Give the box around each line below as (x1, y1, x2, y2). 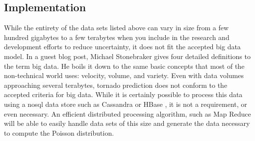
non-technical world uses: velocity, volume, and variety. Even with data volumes (4, 70, 244, 81)
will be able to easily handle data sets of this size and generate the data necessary (4, 118, 250, 128)
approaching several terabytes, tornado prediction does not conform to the (4, 80, 228, 90)
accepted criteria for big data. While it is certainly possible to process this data (4, 89, 243, 100)
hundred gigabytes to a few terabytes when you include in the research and (4, 32, 229, 42)
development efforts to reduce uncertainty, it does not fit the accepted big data (4, 41, 241, 52)
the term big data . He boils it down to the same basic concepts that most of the (4, 60, 245, 71)
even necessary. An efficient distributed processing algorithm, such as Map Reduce (4, 108, 251, 119)
